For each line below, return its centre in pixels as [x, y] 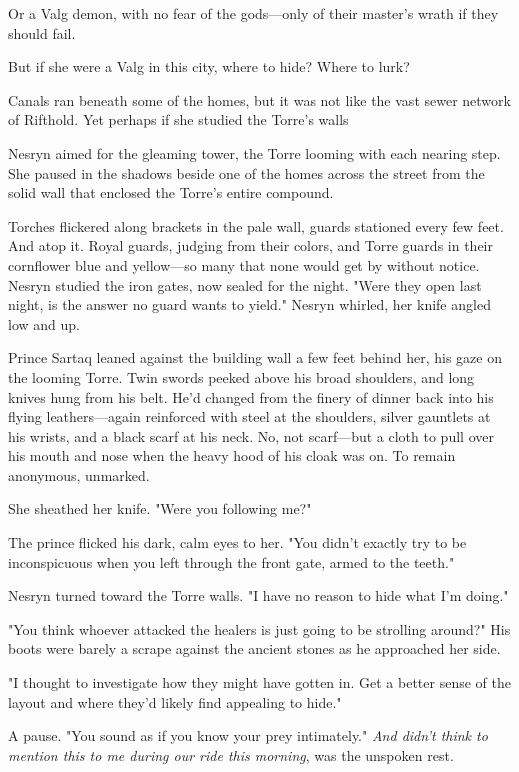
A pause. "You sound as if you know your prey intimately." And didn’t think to [248, 735]
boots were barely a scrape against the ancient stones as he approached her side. [254, 648]
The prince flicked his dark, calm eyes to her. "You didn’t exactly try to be [237, 542]
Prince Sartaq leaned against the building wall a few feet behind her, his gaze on [255, 357]
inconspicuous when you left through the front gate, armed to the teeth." [231, 561]
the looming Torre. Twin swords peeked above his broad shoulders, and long [241, 376]
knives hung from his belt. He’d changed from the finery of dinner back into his [251, 396]
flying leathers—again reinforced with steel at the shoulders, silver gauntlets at [249, 416]
